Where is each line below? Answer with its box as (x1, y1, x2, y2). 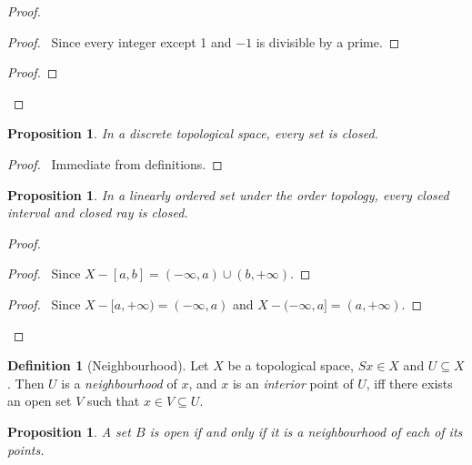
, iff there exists (366, 373, 453, 392)
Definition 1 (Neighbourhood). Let (7, 356, 209, 375)
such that (86, 391, 140, 410)
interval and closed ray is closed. (7, 203, 188, 222)
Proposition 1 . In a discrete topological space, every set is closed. (7, 124, 378, 143)
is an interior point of (232, 373, 354, 392)
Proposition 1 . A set (7, 421, 131, 440)
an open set (7, 391, 72, 410)
